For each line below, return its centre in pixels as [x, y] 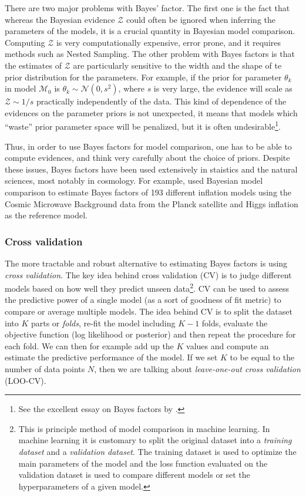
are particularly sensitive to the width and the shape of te [177, 65]
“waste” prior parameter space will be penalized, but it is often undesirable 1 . [143, 125]
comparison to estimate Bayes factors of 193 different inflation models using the [148, 192]
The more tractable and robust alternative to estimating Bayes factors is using [146, 263]
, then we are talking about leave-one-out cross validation [197, 368]
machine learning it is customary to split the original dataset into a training [155, 440]
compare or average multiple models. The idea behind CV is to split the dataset [149, 311]
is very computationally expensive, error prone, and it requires [168, 42]
